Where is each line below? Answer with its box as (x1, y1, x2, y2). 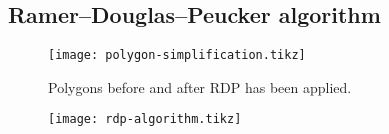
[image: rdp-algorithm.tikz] (48, 112, 242, 127)
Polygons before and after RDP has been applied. (48, 76, 352, 97)
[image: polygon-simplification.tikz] (48, 48, 306, 63)
